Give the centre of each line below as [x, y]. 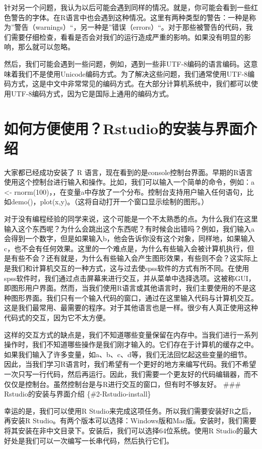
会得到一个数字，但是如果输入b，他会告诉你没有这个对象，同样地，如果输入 [129, 238]
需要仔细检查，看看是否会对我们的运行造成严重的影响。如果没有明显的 [127, 37]
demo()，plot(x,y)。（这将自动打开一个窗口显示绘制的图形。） [110, 202]
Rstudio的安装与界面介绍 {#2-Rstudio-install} [78, 394]
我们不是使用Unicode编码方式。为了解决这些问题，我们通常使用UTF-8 [133, 73]
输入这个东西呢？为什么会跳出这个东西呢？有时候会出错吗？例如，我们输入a [129, 228]
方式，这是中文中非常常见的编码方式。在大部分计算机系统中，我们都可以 [131, 83]
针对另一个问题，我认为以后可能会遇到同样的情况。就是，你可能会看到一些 [127, 7]
